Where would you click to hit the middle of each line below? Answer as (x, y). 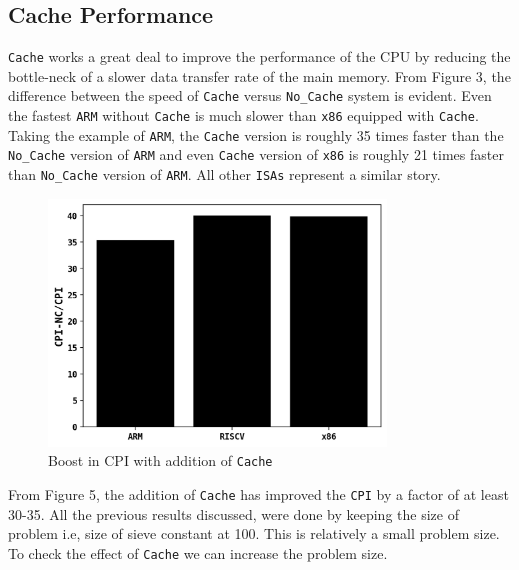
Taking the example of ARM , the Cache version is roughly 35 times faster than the (256, 134)
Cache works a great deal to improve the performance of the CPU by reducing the (259, 56)
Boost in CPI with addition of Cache (160, 460)
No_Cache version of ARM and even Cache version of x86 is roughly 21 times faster (256, 154)
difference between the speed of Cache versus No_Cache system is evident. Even (250, 95)
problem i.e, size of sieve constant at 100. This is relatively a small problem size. (254, 533)
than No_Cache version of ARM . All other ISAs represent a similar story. (224, 174)
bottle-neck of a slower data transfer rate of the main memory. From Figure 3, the (259, 75)
